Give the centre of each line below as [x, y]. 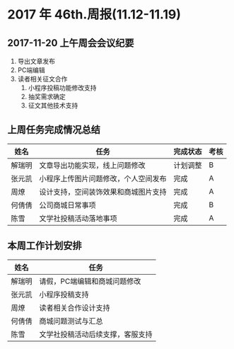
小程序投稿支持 [64, 294]
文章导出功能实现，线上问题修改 [93, 165]
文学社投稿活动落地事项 [78, 218]
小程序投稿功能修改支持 [62, 88]
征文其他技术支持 [53, 105]
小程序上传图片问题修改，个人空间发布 [103, 178]
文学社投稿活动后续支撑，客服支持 [96, 334]
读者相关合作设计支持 [75, 307]
